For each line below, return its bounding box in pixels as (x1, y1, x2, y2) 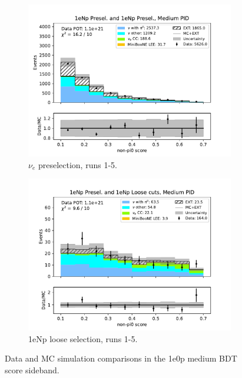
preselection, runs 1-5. (38, 158, 117, 170)
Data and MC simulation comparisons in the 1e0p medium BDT (5, 352, 237, 364)
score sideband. (5, 363, 59, 376)
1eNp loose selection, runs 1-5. (28, 332, 138, 344)
